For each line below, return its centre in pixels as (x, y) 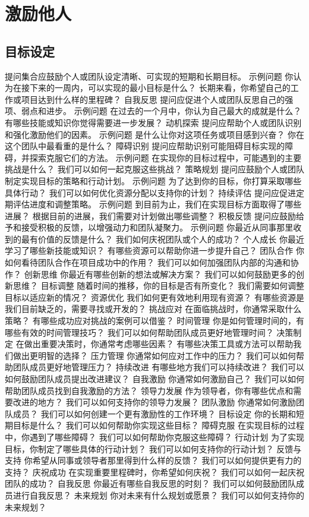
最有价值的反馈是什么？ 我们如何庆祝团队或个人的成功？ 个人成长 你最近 (163, 239)
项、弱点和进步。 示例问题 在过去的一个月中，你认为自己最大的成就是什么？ (153, 111)
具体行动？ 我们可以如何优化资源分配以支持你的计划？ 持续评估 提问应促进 (150, 192)
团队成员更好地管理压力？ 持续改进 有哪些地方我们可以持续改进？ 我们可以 (158, 367)
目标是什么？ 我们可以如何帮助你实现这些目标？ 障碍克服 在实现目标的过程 (158, 425)
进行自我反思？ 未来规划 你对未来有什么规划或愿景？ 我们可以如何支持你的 (158, 495)
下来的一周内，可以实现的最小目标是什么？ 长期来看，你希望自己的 (160, 88)
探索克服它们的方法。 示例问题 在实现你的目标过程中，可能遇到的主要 (165, 157)
